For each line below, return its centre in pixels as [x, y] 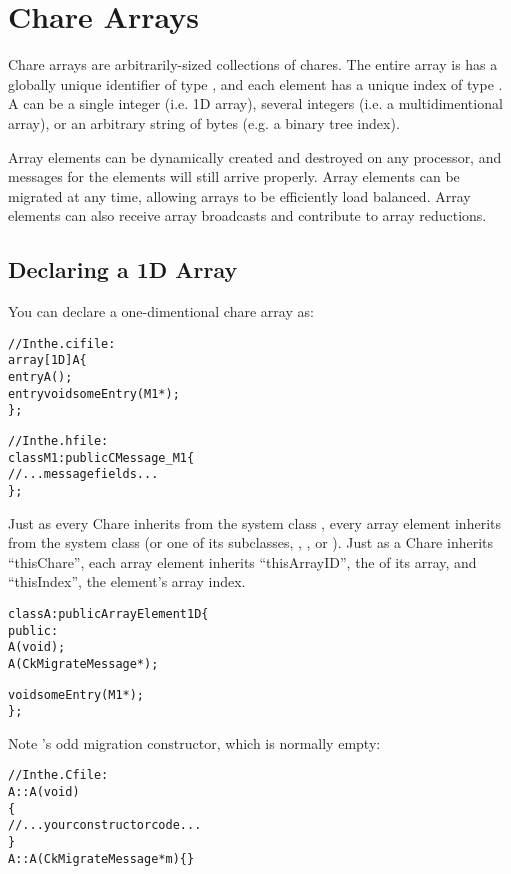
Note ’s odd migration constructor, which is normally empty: [194, 742]
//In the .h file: [58, 440]
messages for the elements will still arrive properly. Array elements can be [234, 176]
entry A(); [40, 376]
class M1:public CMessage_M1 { [101, 457]
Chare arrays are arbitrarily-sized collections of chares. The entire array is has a [253, 64]
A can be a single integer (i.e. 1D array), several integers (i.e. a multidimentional [255, 103]
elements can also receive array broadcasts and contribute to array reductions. [247, 215]
